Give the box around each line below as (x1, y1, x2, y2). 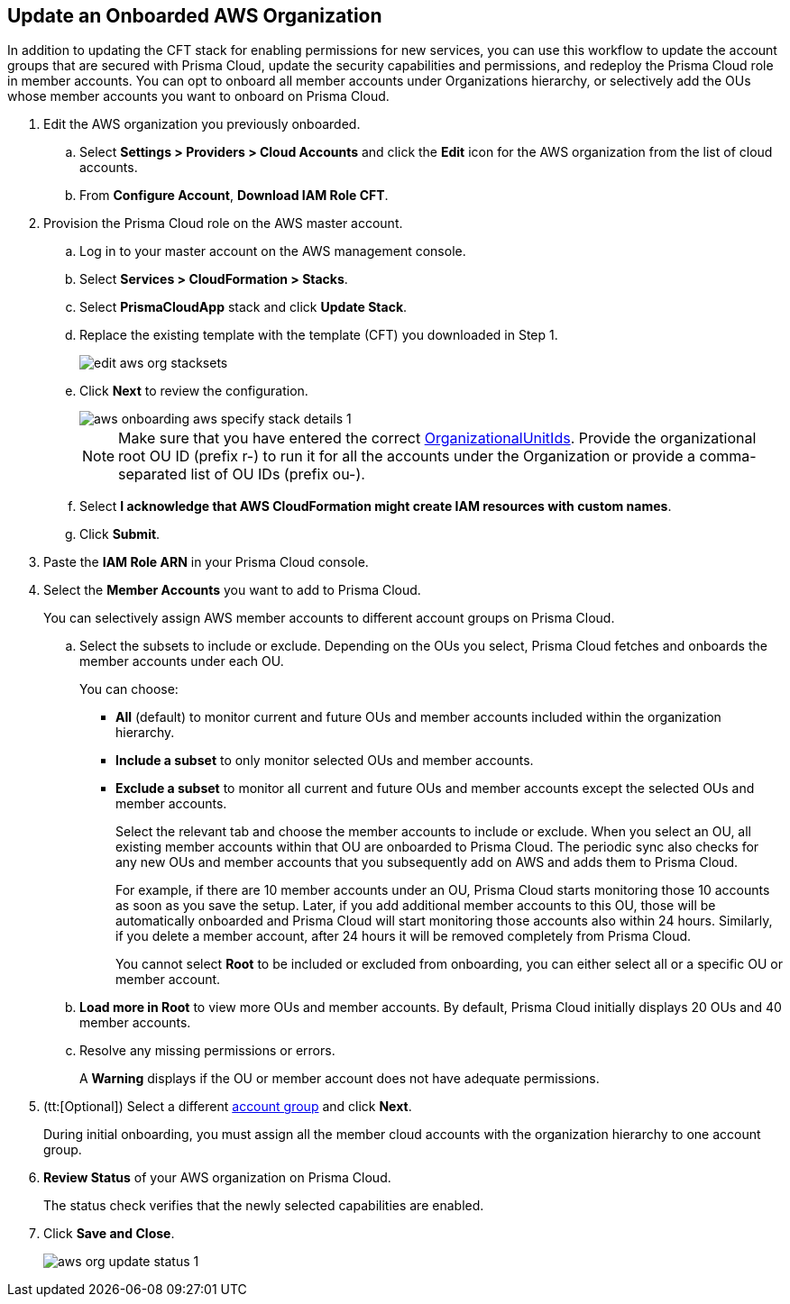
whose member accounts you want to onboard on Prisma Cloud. (7, 88, 390, 105)
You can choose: (79, 681, 179, 698)
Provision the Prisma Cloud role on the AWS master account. (43, 215, 403, 232)
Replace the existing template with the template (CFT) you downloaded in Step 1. (79, 327, 558, 343)
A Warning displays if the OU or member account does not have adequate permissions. (79, 1071, 600, 1087)
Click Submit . (79, 526, 161, 543)
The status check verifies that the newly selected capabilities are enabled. (43, 1198, 484, 1214)
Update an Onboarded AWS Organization (7, 5, 382, 27)
